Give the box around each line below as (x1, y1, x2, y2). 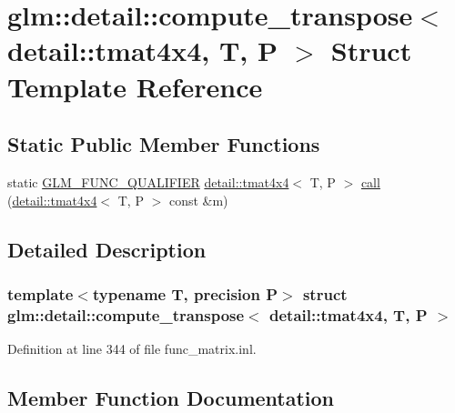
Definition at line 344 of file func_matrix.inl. (7, 339, 257, 358)
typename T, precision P (92, 282, 278, 305)
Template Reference (7, 67, 263, 105)
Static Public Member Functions (7, 130, 320, 158)
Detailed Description (7, 235, 207, 263)
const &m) (168, 190, 228, 209)
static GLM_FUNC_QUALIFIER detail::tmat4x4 (7, 172, 289, 191)
